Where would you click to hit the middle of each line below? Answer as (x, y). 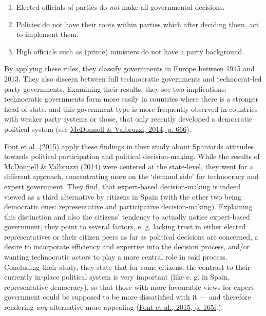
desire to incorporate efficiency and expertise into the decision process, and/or (127, 246)
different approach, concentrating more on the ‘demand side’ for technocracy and (131, 176)
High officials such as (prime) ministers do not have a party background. (130, 51)
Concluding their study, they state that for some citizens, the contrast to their (127, 266)
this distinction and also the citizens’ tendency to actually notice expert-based (127, 216)
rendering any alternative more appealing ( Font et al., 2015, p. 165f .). (114, 307)
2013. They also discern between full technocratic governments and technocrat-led (133, 78)
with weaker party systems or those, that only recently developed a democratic (128, 119)
